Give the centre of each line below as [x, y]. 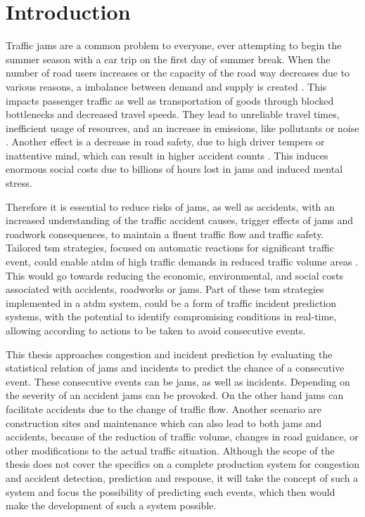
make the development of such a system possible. [111, 505]
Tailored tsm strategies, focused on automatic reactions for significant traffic [170, 248]
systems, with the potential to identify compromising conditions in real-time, [171, 316]
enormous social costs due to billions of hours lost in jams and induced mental [174, 169]
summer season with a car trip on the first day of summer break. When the [168, 59]
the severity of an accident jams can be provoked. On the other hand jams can [175, 395]
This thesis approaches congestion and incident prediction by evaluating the [169, 354]
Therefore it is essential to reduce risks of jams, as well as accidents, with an [170, 206]
